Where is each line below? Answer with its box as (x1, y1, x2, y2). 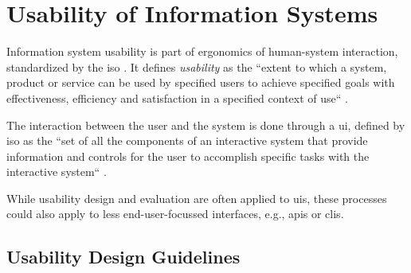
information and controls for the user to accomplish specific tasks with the (6, 147, 370, 164)
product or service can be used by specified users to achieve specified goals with (6, 74, 395, 91)
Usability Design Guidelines (6, 244, 241, 269)
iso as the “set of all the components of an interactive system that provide (6, 132, 368, 149)
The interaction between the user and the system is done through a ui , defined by (6, 116, 405, 133)
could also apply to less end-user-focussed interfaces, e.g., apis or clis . (6, 205, 344, 222)
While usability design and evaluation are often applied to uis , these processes (6, 189, 387, 206)
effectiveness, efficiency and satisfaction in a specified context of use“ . (6, 89, 348, 106)
